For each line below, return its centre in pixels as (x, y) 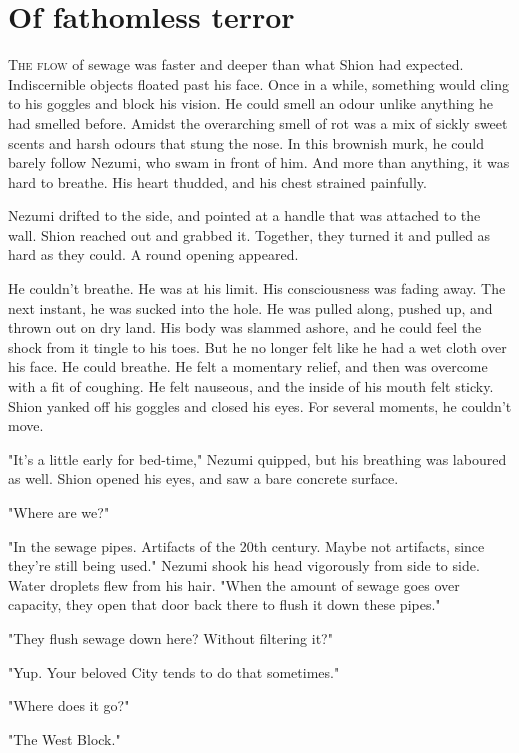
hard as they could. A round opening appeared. (153, 254)
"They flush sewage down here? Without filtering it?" (170, 637)
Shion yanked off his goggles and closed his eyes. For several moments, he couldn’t (260, 405)
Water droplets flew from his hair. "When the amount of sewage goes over (234, 584)
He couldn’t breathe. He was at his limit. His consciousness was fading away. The (257, 288)
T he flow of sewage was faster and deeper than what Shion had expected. (236, 64)
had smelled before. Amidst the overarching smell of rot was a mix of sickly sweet (258, 122)
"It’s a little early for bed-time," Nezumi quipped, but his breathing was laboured (257, 458)
